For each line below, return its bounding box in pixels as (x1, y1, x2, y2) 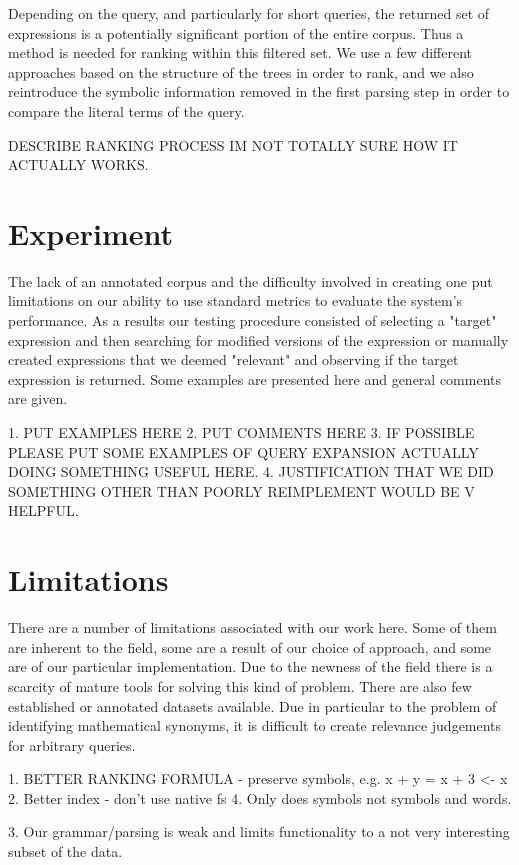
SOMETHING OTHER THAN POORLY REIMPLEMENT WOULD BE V (8, 480, 475, 501)
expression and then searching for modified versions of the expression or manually (8, 329, 509, 350)
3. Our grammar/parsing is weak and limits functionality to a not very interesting (8, 821, 510, 842)
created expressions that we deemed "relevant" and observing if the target (8, 349, 459, 370)
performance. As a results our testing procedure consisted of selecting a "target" (8, 310, 497, 331)
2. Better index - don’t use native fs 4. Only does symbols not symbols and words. (8, 787, 512, 808)
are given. (8, 388, 68, 409)
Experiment (8, 212, 174, 253)
